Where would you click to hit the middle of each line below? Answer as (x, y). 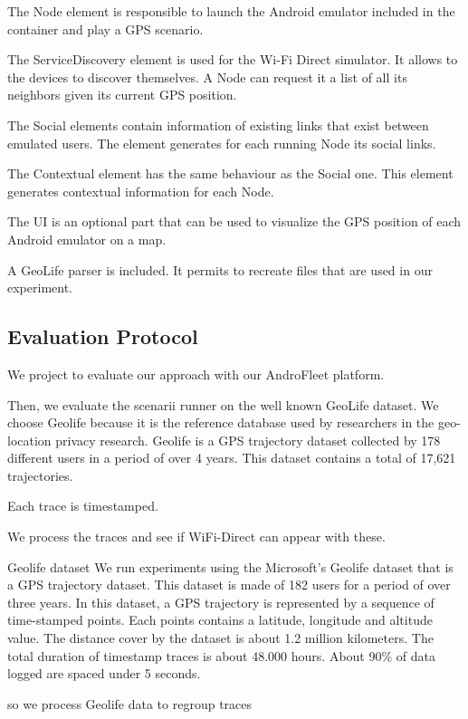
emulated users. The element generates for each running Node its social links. (222, 143)
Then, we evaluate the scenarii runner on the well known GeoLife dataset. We (223, 404)
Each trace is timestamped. (83, 506)
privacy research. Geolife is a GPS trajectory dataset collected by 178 (248, 440)
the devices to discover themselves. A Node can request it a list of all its (207, 77)
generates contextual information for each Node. (141, 191)
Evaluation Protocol (103, 336)
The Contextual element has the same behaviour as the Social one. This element (230, 173)
